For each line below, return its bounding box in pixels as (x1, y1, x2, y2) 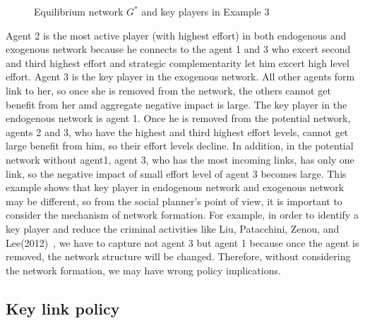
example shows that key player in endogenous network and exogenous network (6, 180, 345, 195)
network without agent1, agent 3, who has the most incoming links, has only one (6, 152, 354, 166)
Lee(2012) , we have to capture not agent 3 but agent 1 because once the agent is (6, 235, 359, 250)
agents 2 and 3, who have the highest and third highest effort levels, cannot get (6, 124, 349, 139)
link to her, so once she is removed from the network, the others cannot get (6, 83, 331, 97)
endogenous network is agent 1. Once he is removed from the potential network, (6, 111, 351, 126)
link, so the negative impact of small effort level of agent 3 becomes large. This (6, 166, 347, 181)
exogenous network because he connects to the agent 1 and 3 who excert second (6, 42, 351, 56)
